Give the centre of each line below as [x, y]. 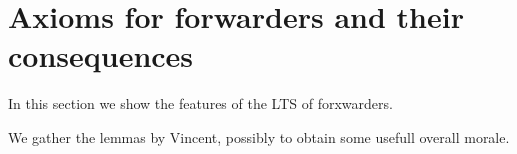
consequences [101, 55]
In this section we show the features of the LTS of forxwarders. [200, 103]
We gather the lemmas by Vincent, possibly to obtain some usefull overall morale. [259, 136]
